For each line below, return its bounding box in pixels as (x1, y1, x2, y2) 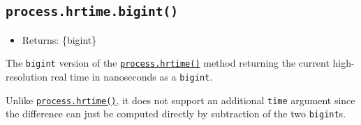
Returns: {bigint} (22, 32, 97, 47)
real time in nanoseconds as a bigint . (50, 69, 213, 84)
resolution (6, 69, 48, 84)
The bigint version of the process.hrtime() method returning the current (6, 56, 330, 70)
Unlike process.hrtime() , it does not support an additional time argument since (6, 92, 355, 107)
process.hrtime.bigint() (6, 4, 179, 19)
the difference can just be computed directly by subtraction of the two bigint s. (6, 106, 346, 121)
